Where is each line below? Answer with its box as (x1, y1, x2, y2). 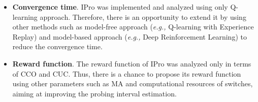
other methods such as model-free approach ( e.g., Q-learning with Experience (12, 21, 254, 32)
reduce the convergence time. (12, 41, 103, 52)
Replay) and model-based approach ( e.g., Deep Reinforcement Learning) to (12, 31, 247, 42)
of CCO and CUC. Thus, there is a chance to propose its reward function (12, 68, 241, 79)
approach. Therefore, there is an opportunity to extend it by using (40, 11, 246, 22)
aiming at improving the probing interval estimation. (12, 88, 177, 98)
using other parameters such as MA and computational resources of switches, (12, 78, 253, 89)
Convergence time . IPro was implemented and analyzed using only (12, 2, 228, 12)
